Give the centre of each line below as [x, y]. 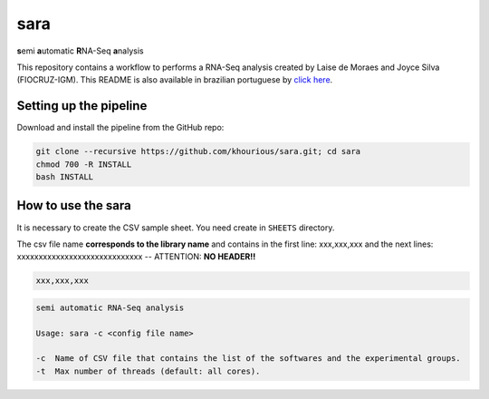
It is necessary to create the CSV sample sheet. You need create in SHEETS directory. [176, 228]
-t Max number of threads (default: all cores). [148, 371]
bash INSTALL [65, 177]
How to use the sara [74, 205]
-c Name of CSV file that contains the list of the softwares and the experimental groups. [248, 359]
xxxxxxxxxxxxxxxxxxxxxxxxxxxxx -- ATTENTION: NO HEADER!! [136, 257]
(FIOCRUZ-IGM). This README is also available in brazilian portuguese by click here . [175, 80]
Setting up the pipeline [82, 106]
